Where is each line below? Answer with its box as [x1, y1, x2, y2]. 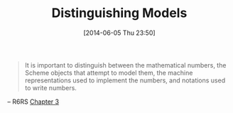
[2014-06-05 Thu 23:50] [83, 28, 156, 37]
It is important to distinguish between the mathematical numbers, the [24, 60, 227, 69]
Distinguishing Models [51, 5, 188, 21]
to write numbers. [24, 83, 77, 92]
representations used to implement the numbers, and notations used [24, 76, 226, 85]
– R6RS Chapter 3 [7, 97, 59, 106]
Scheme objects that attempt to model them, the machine [24, 68, 193, 77]
